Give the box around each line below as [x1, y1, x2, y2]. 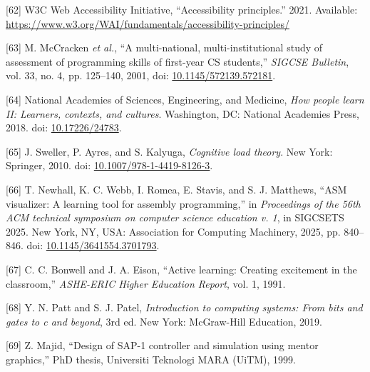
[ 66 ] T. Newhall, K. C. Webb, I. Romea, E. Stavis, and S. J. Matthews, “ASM [6, 181, 347, 196]
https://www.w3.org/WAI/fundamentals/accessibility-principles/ [6, 16, 289, 31]
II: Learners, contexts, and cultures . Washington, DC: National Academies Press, [6, 106, 360, 121]
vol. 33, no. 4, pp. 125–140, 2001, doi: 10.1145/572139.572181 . [6, 68, 276, 83]
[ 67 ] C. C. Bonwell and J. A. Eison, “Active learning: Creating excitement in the [6, 261, 357, 276]
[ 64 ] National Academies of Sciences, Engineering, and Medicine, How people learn [6, 91, 364, 106]
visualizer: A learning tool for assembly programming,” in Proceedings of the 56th [6, 196, 361, 211]
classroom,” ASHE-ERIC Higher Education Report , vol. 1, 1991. [6, 276, 286, 291]
